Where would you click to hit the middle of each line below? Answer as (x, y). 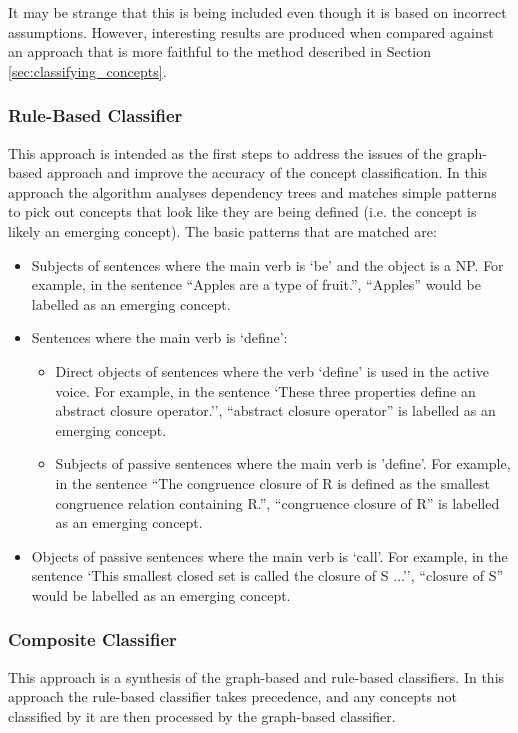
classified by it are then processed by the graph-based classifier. (202, 715)
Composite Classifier (92, 639)
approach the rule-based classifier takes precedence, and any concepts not (232, 696)
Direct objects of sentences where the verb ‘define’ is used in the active (272, 370)
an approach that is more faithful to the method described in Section (220, 51)
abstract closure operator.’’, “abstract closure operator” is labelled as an (275, 410)
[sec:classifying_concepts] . (87, 70)
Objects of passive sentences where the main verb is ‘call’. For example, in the (269, 555)
